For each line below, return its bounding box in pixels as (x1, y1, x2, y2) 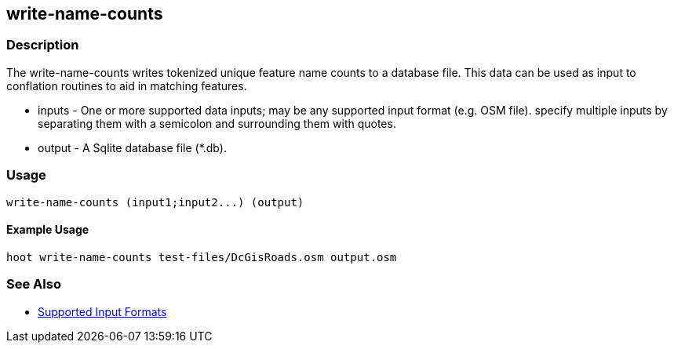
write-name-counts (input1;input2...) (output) (6, 195, 304, 209)
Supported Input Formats (38, 304, 167, 318)
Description (6, 37, 79, 53)
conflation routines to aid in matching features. (6, 78, 247, 93)
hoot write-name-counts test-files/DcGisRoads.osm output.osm (6, 250, 397, 264)
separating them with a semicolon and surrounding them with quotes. (38, 116, 396, 130)
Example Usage (6, 223, 89, 237)
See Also (6, 276, 61, 293)
